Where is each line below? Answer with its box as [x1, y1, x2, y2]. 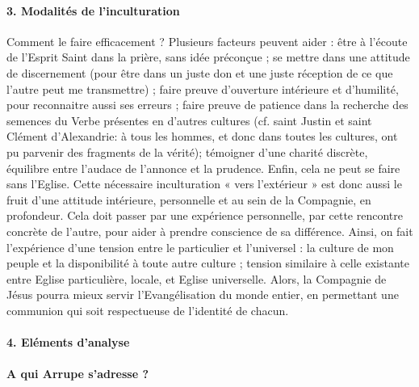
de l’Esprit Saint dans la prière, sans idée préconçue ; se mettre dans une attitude [6, 48, 410, 65]
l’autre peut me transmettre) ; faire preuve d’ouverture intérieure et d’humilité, [6, 80, 399, 97]
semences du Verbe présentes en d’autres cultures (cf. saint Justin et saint [6, 111, 372, 128]
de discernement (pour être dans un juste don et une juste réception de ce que [6, 64, 393, 81]
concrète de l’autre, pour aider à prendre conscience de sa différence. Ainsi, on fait [6, 222, 413, 239]
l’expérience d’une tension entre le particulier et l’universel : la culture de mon [6, 238, 394, 255]
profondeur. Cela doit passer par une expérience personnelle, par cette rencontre [6, 207, 403, 224]
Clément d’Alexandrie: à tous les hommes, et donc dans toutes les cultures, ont [6, 128, 398, 145]
